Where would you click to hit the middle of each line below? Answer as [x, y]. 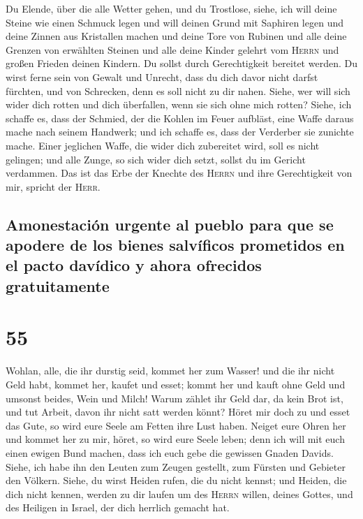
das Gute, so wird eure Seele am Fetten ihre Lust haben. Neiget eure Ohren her [176, 425]
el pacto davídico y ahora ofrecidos [134, 265]
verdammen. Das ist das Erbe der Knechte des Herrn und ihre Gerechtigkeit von [179, 173]
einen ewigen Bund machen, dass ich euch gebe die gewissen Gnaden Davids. [170, 452]
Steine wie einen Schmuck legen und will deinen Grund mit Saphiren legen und [175, 22]
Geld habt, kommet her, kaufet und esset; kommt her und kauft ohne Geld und [176, 384]
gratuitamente [58, 285]
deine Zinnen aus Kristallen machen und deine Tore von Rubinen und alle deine [176, 36]
